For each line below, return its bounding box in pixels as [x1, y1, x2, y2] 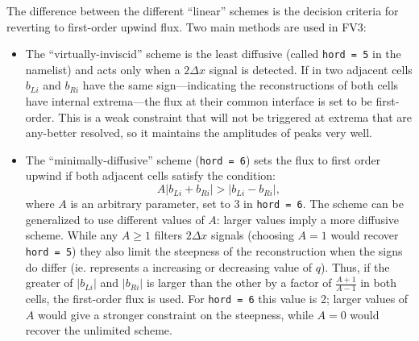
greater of [25, 274, 73, 291]
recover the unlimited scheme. [25, 322, 172, 339]
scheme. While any [25, 227, 118, 243]
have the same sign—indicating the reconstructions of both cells [82, 77, 399, 94]
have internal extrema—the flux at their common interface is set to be [25, 93, 372, 110]
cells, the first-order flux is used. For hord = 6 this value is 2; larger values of [25, 289, 409, 306]
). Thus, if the [320, 258, 390, 275]
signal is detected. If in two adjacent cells [209, 60, 413, 77]
